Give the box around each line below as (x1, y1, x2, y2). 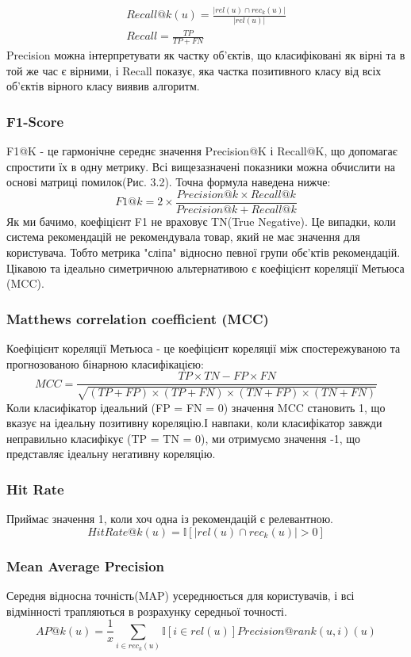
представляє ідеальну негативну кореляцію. (6, 445, 216, 462)
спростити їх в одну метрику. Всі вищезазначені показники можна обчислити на (6, 158, 396, 174)
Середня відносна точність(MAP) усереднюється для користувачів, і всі (6, 587, 355, 604)
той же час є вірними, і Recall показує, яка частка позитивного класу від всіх (6, 62, 382, 78)
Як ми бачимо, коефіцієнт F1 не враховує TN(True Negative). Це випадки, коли (6, 212, 396, 229)
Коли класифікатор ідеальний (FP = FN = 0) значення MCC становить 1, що (6, 399, 386, 415)
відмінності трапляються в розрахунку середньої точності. (6, 602, 287, 619)
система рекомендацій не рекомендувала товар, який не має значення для (6, 228, 360, 245)
